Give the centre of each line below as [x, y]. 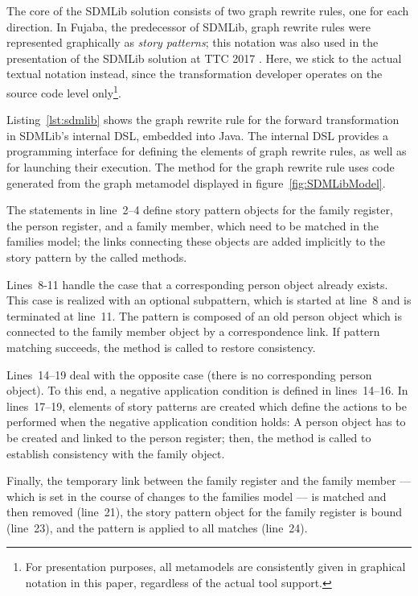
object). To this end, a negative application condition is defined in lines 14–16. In [207, 390]
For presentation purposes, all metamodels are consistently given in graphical [215, 567]
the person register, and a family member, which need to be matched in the [193, 225]
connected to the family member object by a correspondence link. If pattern [193, 331]
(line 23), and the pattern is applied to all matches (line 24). [157, 527]
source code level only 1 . [64, 91]
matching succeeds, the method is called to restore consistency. [161, 347]
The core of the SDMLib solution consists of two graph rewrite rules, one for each [208, 10]
